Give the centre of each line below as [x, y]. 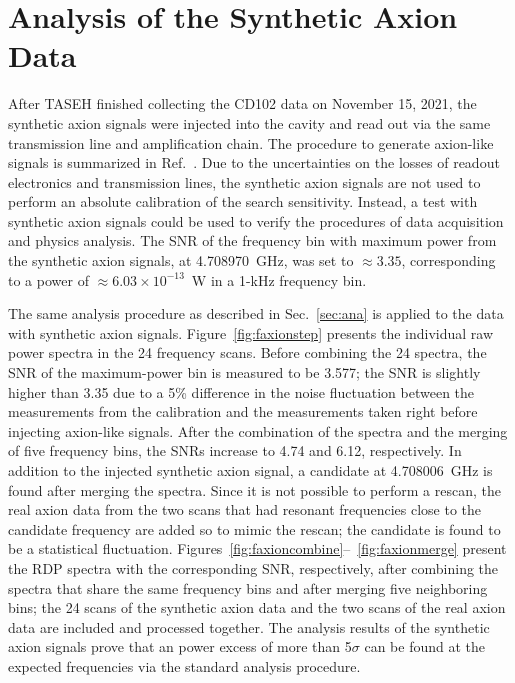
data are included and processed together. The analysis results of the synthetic [249, 626]
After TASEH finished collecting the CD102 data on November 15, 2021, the [242, 103]
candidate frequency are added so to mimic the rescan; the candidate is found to [254, 528]
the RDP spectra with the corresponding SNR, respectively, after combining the [253, 567]
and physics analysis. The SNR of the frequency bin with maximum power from [252, 240]
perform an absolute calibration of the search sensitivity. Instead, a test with [243, 201]
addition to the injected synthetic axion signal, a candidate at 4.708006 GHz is [250, 470]
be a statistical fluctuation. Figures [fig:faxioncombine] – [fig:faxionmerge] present [257, 548]
